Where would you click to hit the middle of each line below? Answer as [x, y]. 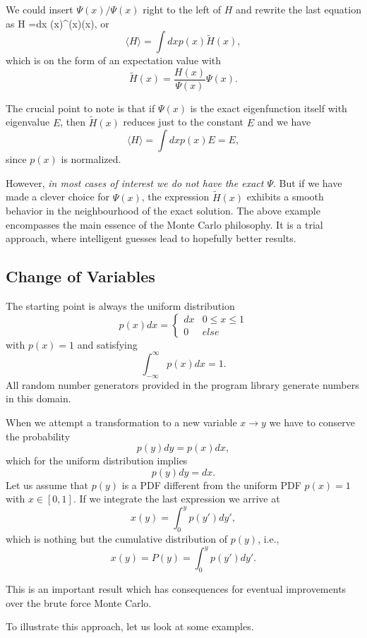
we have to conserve [312, 422]
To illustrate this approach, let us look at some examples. [130, 626]
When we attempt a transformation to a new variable [121, 422]
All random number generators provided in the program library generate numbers [182, 384]
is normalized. [91, 159]
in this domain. [38, 398]
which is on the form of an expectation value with [114, 60]
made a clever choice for [58, 197]
